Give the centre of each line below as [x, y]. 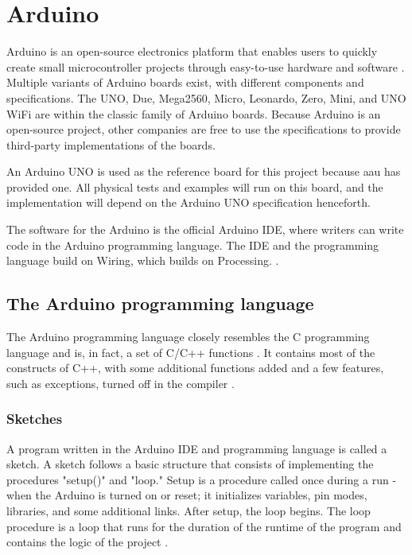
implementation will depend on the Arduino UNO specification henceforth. [189, 202]
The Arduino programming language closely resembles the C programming [188, 337]
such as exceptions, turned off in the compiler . [120, 383]
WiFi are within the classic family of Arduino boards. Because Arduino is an [194, 113]
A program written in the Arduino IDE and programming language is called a [197, 448]
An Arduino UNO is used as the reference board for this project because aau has [204, 171]
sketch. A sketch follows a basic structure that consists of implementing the [190, 464]
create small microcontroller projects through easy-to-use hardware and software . [206, 66]
